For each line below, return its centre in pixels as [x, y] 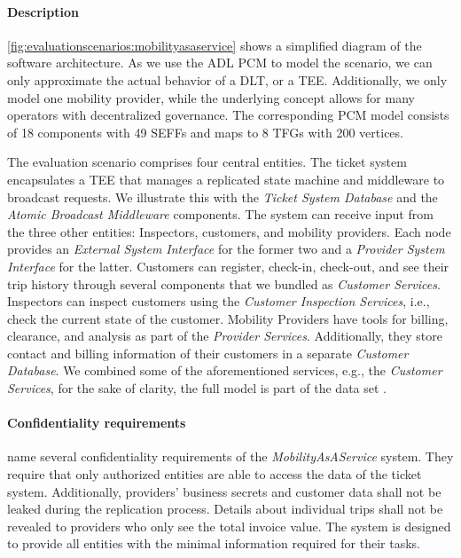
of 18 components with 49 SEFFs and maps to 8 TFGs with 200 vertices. [205, 132]
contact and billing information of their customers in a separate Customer [208, 353]
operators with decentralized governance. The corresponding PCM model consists [228, 115]
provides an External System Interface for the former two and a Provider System [226, 249]
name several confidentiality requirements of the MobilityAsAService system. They [230, 456]
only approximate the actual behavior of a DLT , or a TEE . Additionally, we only [227, 79]
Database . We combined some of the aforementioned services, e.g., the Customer [225, 370]
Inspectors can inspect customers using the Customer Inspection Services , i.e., [219, 301]
